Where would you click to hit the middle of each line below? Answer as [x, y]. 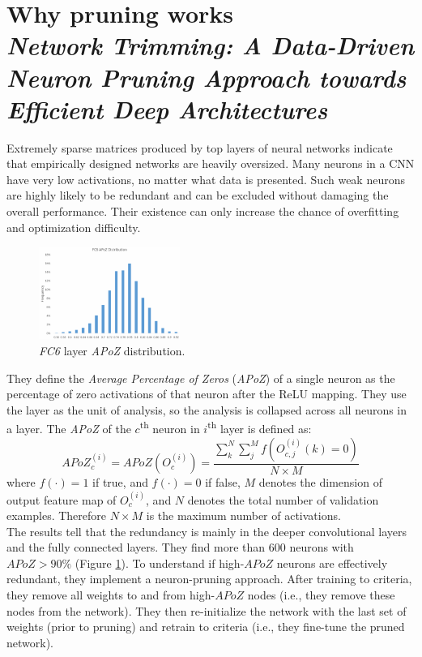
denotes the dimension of [320, 482]
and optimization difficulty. [74, 227]
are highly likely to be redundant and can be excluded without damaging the [198, 195]
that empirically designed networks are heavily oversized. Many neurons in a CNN [211, 163]
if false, [223, 482]
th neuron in [170, 427]
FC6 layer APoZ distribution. [112, 351]
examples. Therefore [57, 515]
